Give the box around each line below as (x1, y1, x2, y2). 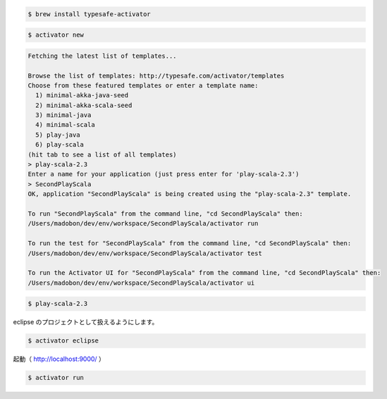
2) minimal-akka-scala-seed (35, 101, 133, 109)
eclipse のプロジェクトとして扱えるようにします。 (13, 318, 159, 326)
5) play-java (35, 130, 80, 139)
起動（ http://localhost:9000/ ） (13, 355, 106, 363)
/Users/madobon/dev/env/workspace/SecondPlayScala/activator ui (27, 278, 255, 287)
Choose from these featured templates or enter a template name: (27, 81, 259, 90)
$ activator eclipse (27, 337, 99, 345)
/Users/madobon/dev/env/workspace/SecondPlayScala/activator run (27, 219, 259, 228)
